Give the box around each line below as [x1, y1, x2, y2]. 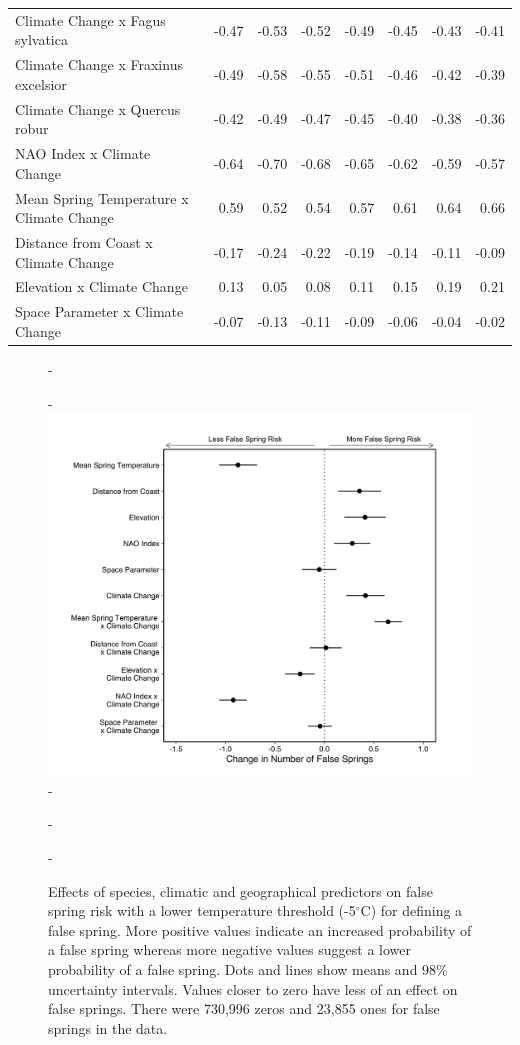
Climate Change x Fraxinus [15, 54, 183, 75]
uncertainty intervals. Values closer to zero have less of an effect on [48, 978, 458, 999]
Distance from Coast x [15, 231, 153, 252]
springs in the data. [48, 1017, 168, 1038]
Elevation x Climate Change [15, 276, 188, 297]
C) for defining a [360, 900, 463, 921]
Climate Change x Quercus [15, 98, 181, 119]
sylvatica [15, 29, 68, 50]
